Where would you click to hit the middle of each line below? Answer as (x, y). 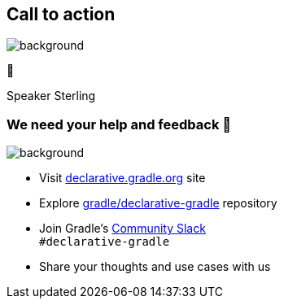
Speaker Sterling (51, 96)
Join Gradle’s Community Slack (122, 229)
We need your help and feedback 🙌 (119, 124)
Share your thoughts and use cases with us (155, 267)
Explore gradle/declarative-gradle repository (158, 203)
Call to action (61, 14)
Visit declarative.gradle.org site (122, 178)
